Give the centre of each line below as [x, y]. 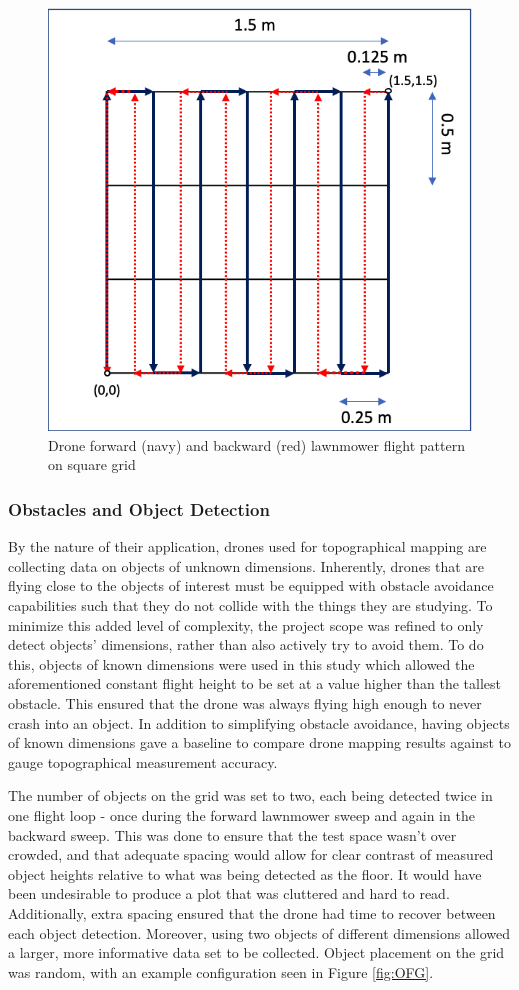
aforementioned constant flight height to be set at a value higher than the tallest [255, 683]
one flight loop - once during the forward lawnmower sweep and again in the [241, 814]
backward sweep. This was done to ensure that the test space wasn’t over [232, 834]
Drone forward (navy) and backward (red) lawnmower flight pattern [257, 444]
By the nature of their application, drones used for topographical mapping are [247, 546]
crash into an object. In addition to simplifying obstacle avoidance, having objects [259, 722]
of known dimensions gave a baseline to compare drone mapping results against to [260, 742]
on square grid [92, 464]
